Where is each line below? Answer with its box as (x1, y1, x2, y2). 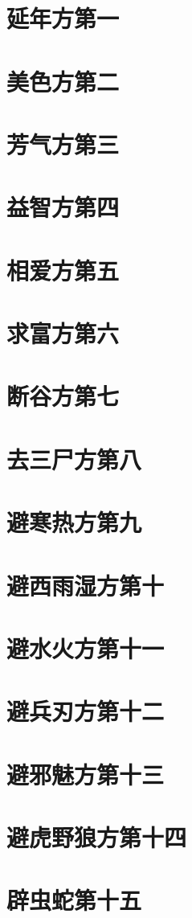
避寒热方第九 (6, 506, 142, 539)
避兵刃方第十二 (6, 695, 165, 727)
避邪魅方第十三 (6, 757, 165, 790)
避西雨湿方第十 (6, 568, 165, 601)
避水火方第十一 (6, 631, 165, 664)
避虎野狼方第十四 (6, 821, 187, 854)
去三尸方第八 (6, 442, 142, 475)
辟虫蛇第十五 (6, 883, 142, 916)
